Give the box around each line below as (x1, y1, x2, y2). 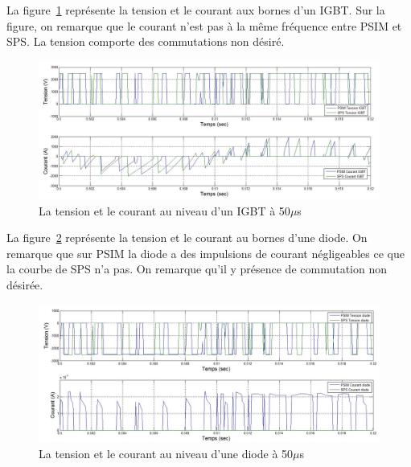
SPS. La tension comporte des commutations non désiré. (6, 33, 285, 50)
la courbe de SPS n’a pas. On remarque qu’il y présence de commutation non (6, 260, 388, 277)
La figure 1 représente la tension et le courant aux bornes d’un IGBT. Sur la (6, 2, 385, 18)
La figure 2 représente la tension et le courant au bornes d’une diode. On (6, 229, 368, 246)
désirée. (6, 277, 43, 293)
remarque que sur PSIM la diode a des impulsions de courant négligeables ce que (6, 244, 405, 261)
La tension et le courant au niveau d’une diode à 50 (39, 444, 294, 461)
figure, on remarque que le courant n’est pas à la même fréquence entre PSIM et (6, 17, 402, 34)
